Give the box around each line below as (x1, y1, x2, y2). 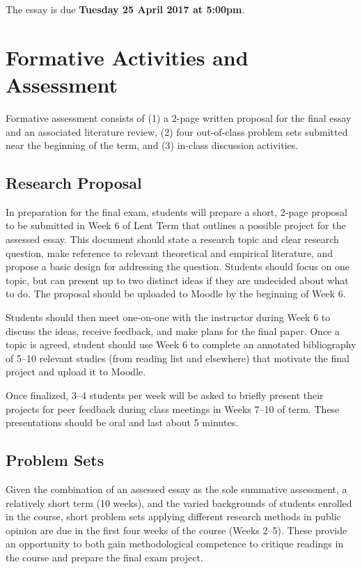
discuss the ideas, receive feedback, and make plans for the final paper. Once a (6, 323, 340, 338)
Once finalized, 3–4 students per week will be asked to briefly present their (6, 388, 324, 403)
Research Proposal (6, 172, 142, 194)
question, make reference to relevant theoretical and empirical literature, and (6, 245, 333, 260)
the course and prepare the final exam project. (6, 549, 203, 564)
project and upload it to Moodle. (6, 364, 146, 379)
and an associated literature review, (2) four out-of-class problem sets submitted (6, 124, 348, 139)
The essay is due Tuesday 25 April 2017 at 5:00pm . (6, 2, 245, 16)
